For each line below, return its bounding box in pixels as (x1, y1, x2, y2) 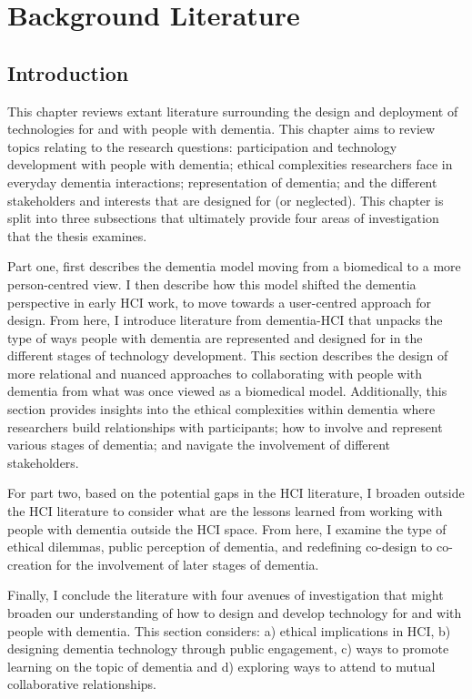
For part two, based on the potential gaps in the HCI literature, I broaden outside (7, 483, 465, 502)
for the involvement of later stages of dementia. (55, 554, 319, 573)
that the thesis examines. (7, 226, 147, 245)
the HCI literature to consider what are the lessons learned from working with (7, 501, 443, 521)
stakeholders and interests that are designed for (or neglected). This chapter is (7, 190, 444, 209)
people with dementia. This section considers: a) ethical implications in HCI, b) (7, 621, 451, 640)
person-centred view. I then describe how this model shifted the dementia (7, 274, 417, 293)
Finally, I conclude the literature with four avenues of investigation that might (7, 585, 444, 604)
